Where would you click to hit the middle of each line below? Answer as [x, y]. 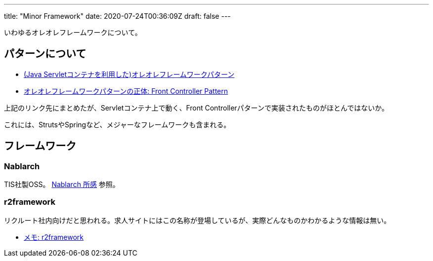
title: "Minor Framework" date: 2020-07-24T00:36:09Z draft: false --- [117, 16]
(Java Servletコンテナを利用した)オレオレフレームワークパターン [129, 74]
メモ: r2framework [54, 237]
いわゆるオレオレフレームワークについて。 [73, 32]
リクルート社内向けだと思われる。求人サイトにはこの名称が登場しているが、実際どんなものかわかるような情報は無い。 [197, 220]
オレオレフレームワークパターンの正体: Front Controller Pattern [126, 91]
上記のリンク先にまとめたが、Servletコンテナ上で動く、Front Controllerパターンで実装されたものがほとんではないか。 [196, 108]
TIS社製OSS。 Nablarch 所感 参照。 [62, 185]
